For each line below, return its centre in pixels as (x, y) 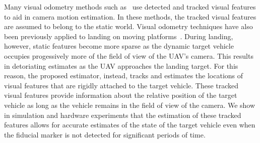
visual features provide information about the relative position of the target (121, 95)
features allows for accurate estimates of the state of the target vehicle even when (130, 125)
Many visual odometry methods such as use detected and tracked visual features (130, 7)
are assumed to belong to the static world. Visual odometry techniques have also (128, 26)
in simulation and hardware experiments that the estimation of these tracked (123, 115)
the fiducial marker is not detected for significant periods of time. (105, 134)
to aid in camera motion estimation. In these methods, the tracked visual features (130, 16)
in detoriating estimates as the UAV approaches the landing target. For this (121, 65)
